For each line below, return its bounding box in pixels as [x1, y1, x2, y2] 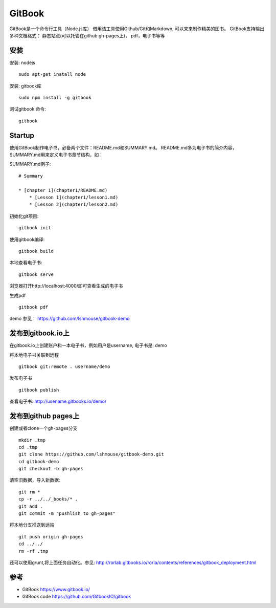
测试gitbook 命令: [9, 106, 46, 112]
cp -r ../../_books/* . [18, 496, 78, 502]
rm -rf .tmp [18, 548, 49, 554]
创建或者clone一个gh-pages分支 [9, 425, 78, 431]
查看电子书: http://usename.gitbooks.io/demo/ [9, 398, 107, 404]
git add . [18, 503, 43, 509]
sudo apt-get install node [18, 72, 86, 77]
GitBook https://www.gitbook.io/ [22, 586, 90, 592]
